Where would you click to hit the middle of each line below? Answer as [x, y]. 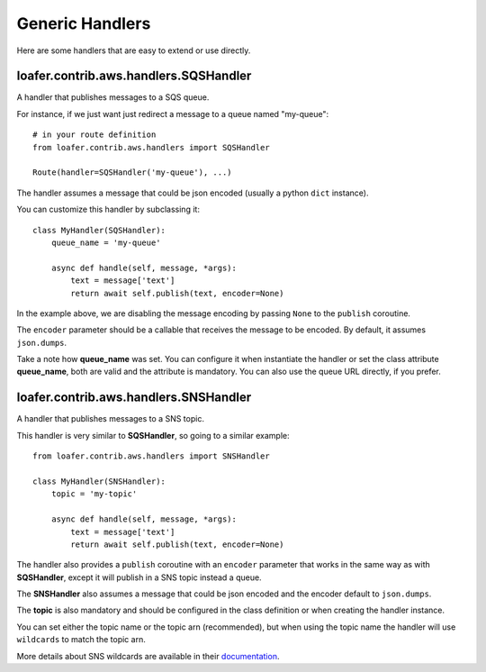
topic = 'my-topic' [94, 494]
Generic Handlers [84, 23]
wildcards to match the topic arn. [81, 640]
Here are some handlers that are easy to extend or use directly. [134, 50]
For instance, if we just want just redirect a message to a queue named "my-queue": [172, 114]
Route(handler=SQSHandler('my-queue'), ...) [133, 173]
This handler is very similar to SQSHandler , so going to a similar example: [153, 435]
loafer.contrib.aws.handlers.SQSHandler [134, 76]
